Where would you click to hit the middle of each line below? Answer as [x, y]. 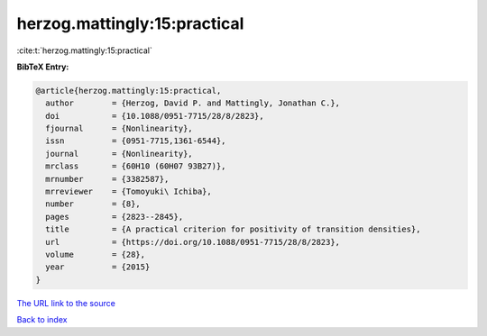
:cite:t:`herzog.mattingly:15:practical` [84, 50]
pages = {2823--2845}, [115, 217]
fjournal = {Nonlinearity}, [119, 129]
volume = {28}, [96, 254]
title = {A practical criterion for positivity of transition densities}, [233, 229]
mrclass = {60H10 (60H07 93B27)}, [136, 166]
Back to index [42, 320]
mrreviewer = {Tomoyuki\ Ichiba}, [129, 192]
